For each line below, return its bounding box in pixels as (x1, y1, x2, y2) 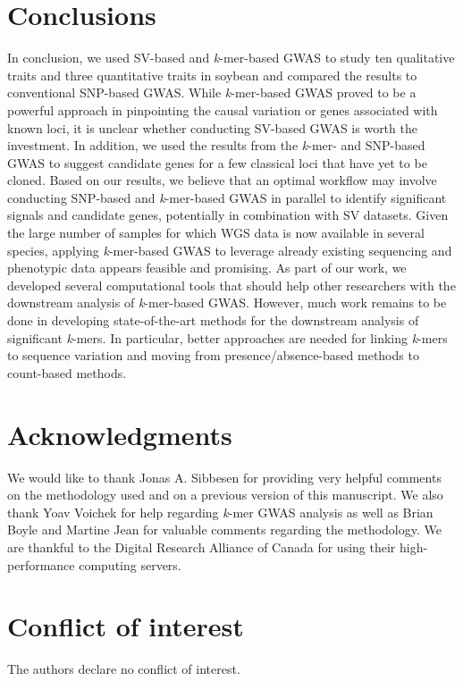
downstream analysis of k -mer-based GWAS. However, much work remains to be (7, 293, 447, 312)
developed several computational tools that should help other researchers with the (7, 275, 456, 294)
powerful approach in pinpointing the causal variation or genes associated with (7, 100, 438, 119)
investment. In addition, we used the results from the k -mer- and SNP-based (7, 136, 425, 155)
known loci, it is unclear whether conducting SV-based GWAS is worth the (7, 118, 417, 137)
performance (7, 555, 75, 574)
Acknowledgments (7, 416, 232, 452)
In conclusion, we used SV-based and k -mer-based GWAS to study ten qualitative (7, 48, 455, 67)
